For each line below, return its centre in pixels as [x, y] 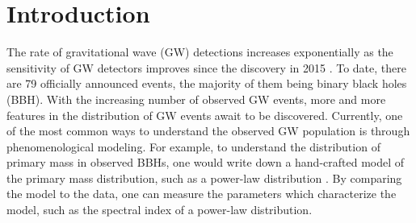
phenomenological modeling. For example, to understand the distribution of [193, 146]
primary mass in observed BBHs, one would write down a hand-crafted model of [206, 162]
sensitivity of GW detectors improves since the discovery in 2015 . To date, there [206, 67]
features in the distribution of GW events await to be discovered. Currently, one [205, 115]
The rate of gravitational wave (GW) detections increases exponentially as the [200, 52]
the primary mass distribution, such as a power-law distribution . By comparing [204, 178]
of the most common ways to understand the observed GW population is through [208, 131]
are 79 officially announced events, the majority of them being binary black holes [207, 83]
